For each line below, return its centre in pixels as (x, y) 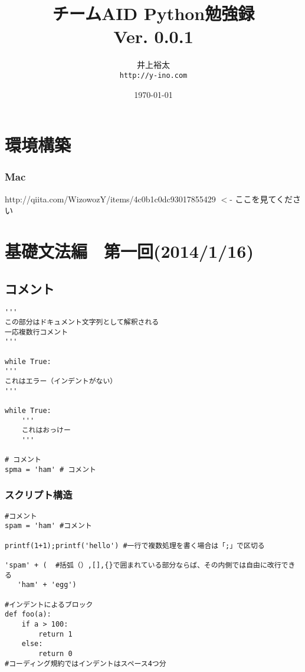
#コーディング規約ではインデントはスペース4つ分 (86, 663)
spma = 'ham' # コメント (50, 469)
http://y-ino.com (153, 75)
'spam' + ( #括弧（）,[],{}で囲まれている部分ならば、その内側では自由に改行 (143, 565)
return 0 (55, 653)
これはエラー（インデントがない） (61, 381)
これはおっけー (46, 430)
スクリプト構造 (39, 495)
